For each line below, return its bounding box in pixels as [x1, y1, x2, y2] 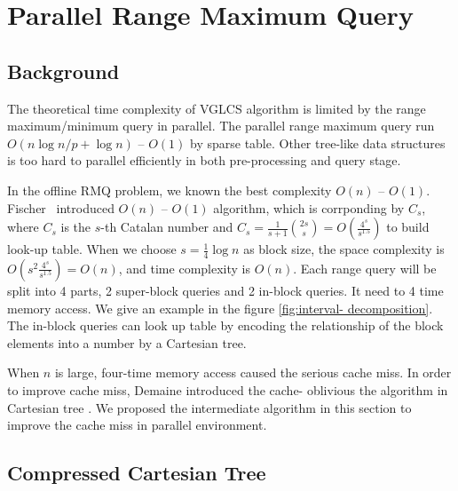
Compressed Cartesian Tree [7, 459, 266, 487]
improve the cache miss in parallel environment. [7, 416, 267, 434]
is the [60, 218, 91, 236]
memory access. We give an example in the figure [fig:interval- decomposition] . [7, 298, 433, 317]
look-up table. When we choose [7, 240, 177, 258]
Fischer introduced [7, 198, 114, 217]
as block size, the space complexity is [243, 240, 445, 258]
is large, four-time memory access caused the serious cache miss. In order [54, 363, 452, 382]
